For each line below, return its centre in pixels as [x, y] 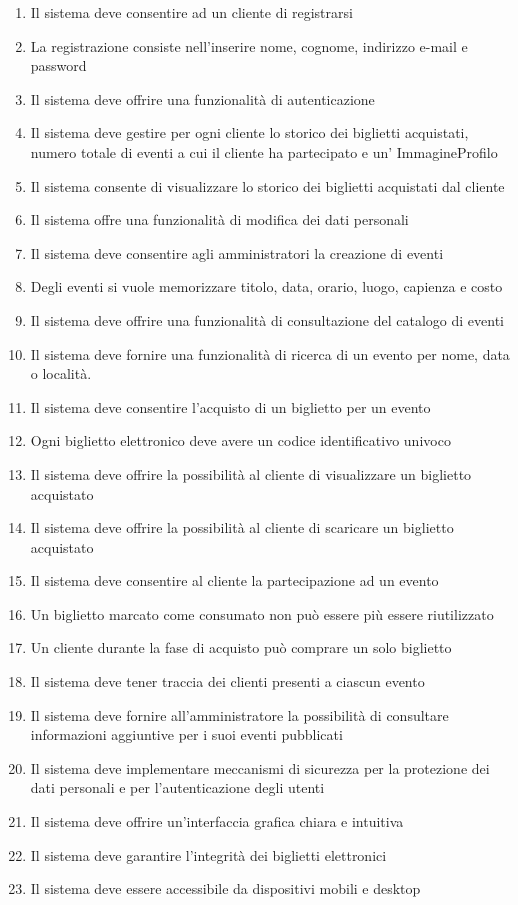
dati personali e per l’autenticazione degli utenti [177, 787]
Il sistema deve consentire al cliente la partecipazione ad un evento [234, 580]
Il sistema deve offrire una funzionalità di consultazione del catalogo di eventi [267, 319]
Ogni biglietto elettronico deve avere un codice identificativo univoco [240, 440]
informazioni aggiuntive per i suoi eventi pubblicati [186, 734]
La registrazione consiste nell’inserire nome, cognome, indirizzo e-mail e [249, 45]
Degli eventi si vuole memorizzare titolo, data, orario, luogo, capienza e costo [266, 286]
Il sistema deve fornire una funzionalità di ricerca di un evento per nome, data [270, 353]
